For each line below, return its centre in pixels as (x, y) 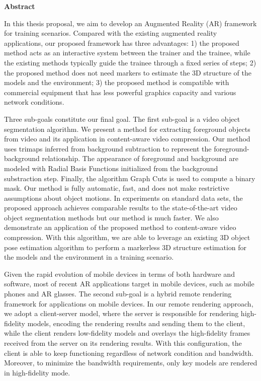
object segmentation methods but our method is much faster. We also (111, 217)
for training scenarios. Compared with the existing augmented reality (111, 33)
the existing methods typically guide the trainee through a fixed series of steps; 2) (130, 62)
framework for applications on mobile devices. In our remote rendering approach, (129, 303)
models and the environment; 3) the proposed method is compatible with (117, 82)
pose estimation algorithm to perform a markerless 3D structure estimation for (125, 247)
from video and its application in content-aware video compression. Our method (127, 139)
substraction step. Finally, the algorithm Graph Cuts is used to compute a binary (130, 178)
